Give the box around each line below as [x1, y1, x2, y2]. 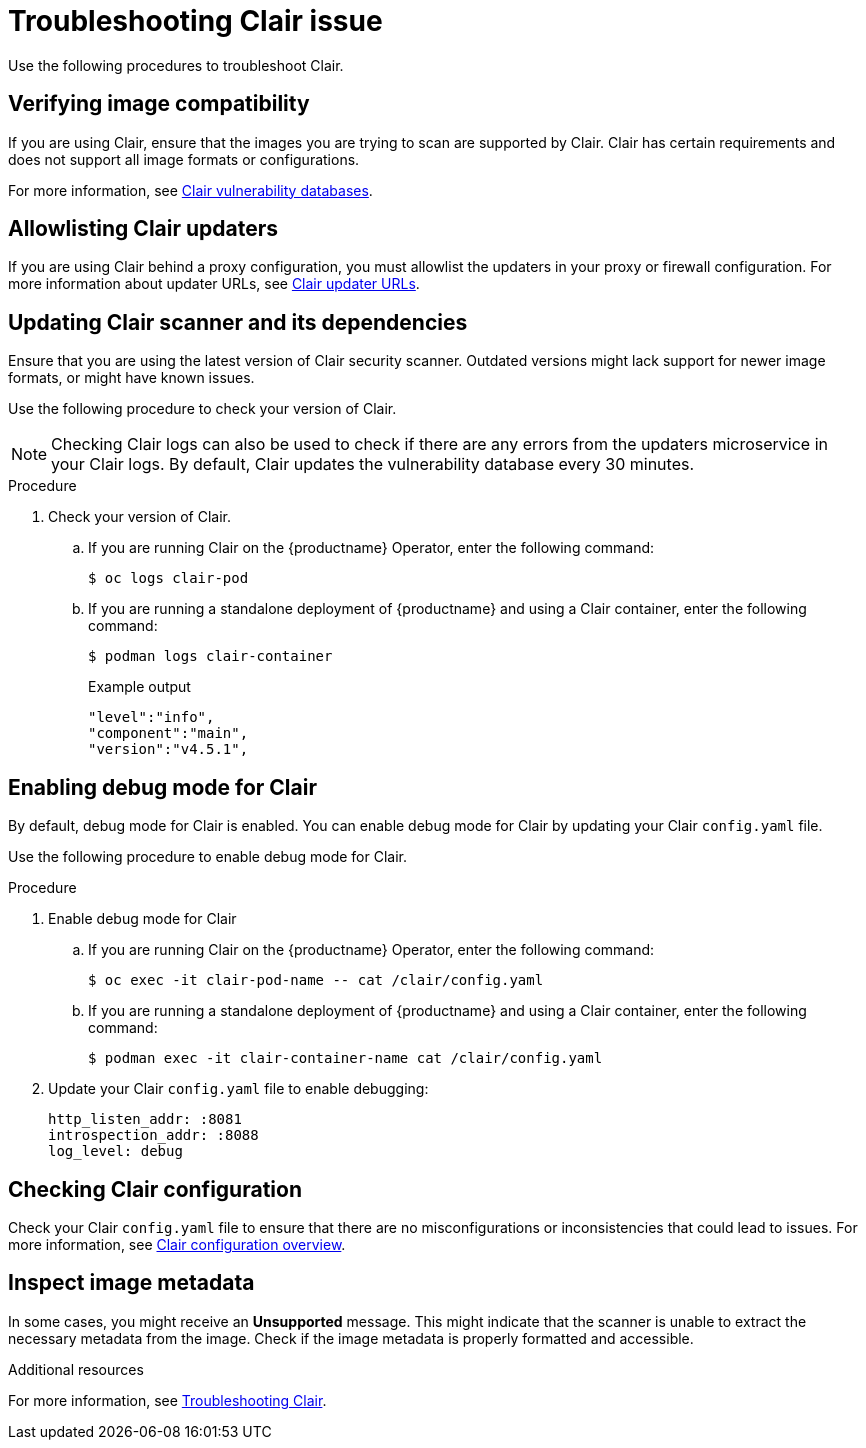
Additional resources [8, 1360, 144, 1378]
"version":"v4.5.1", [88, 741, 249, 758]
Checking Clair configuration [8, 1176, 302, 1202]
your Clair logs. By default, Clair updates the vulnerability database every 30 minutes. [51, 454, 695, 475]
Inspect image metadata [8, 1270, 255, 1296]
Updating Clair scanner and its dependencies [8, 309, 468, 335]
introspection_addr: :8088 [48, 1127, 259, 1144]
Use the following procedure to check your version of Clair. [8, 400, 397, 418]
